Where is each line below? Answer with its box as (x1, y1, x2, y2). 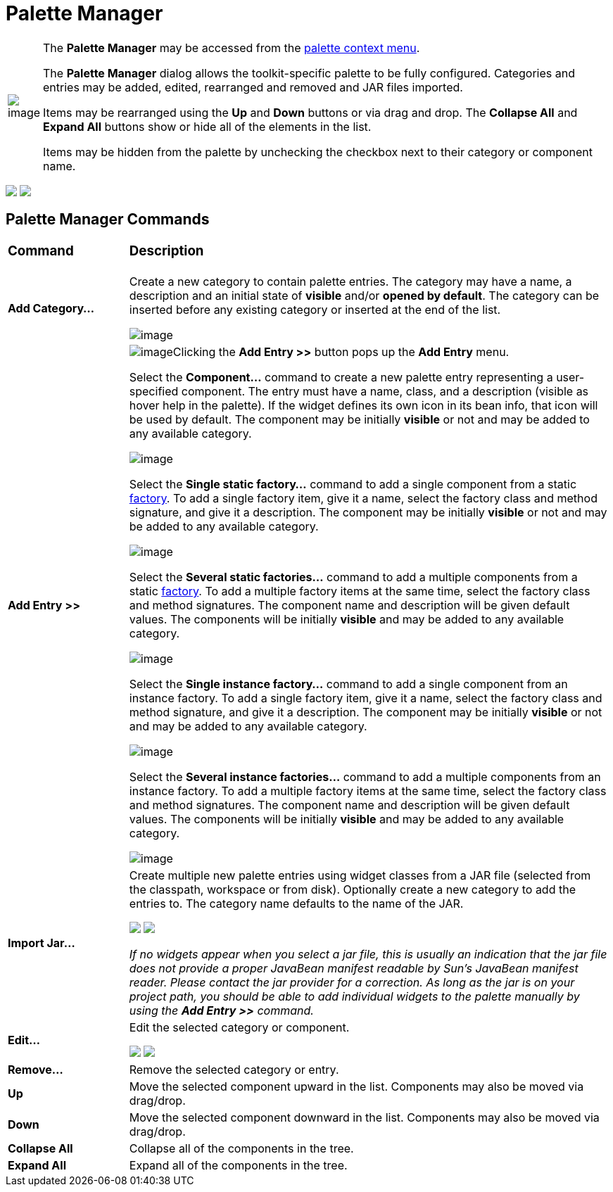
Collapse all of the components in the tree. (129, 1141, 354, 1156)
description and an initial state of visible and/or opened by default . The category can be (129, 289, 600, 303)
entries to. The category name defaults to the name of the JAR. (129, 896, 464, 911)
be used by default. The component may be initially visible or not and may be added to (129, 412, 590, 427)
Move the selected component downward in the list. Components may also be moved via (129, 1110, 600, 1125)
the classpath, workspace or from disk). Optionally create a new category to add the (129, 882, 576, 897)
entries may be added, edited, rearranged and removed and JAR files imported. (43, 80, 463, 94)
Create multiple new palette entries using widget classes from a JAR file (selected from (129, 868, 591, 883)
